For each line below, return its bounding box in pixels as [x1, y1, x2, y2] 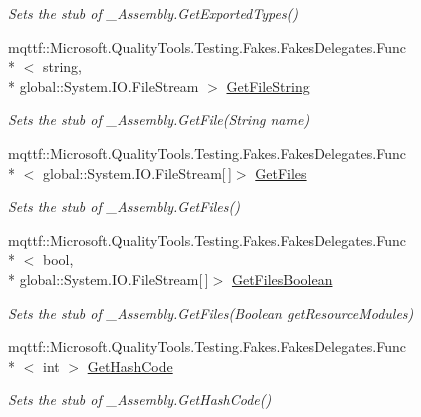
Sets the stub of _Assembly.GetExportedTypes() [8, 3, 299, 23]
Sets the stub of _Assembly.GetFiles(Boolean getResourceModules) [8, 302, 414, 323]
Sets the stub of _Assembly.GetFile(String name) [8, 109, 310, 130]
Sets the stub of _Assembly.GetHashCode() [8, 389, 272, 410]
